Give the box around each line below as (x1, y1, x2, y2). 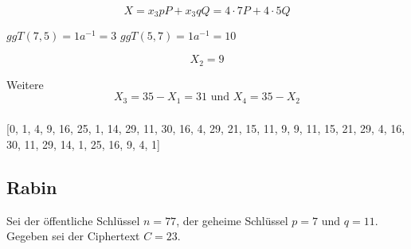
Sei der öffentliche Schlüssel (6, 212, 140, 228)
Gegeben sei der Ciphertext (6, 228, 140, 244)
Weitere (6, 76, 44, 92)
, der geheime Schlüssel (176, 212, 288, 228)
